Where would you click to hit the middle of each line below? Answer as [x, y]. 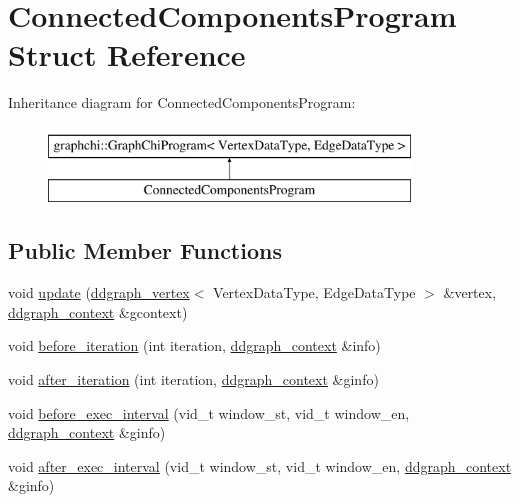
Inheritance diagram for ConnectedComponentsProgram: [182, 102]
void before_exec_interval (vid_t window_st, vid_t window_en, [209, 412]
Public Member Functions [145, 250]
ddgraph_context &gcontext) [98, 311]
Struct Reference [127, 54]
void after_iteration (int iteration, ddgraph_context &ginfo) [193, 379]
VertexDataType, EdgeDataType [314, 292]
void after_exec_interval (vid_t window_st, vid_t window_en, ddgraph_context [260, 465]
